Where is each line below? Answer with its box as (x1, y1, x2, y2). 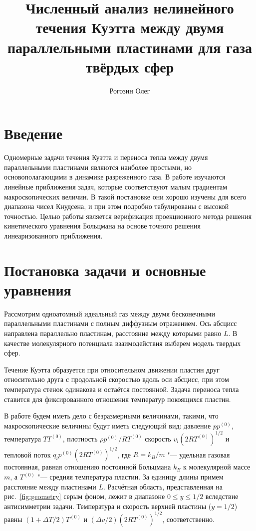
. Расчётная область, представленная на (103, 481, 223, 491)
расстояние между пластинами (4, 481, 96, 491)
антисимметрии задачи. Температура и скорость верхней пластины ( (4, 500, 212, 511)
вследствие (205, 491, 239, 501)
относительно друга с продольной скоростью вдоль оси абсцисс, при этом (4, 374, 229, 384)
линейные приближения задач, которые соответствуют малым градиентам (4, 181, 228, 191)
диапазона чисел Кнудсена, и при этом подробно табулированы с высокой (4, 201, 229, 211)
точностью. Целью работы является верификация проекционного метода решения (4, 210, 252, 221)
